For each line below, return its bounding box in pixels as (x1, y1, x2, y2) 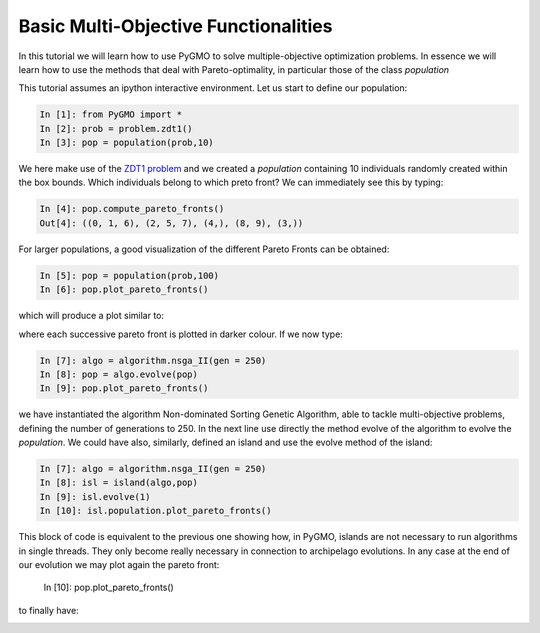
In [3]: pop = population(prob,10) (39, 137, 214, 149)
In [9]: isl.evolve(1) (39, 491, 151, 502)
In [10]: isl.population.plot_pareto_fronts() (39, 505, 272, 517)
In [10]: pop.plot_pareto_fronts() (43, 581, 174, 594)
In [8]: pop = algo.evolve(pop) (39, 368, 199, 380)
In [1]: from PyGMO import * (39, 109, 183, 120)
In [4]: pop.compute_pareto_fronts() (39, 203, 225, 215)
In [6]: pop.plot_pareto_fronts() (39, 284, 209, 295)
